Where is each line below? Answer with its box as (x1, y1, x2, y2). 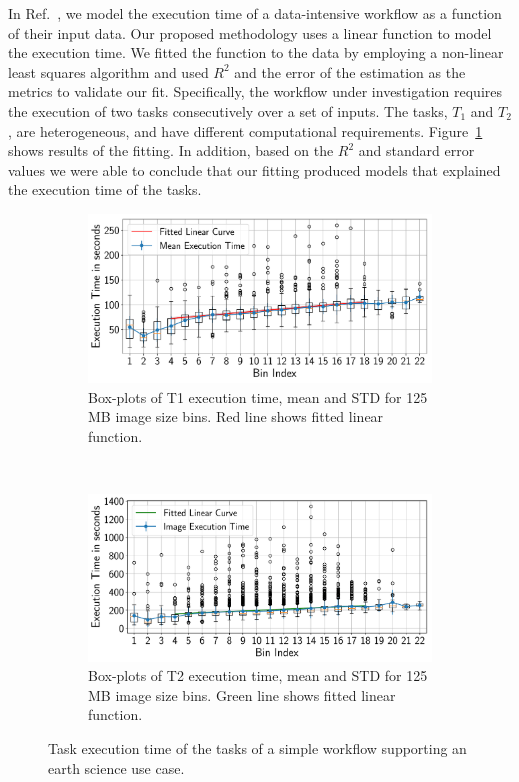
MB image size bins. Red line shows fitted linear (88, 406, 384, 427)
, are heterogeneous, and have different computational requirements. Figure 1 (8, 120, 483, 141)
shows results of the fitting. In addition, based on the (8, 140, 334, 161)
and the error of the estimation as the (234, 61, 466, 82)
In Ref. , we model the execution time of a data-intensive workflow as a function (8, 3, 502, 23)
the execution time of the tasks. (8, 179, 202, 200)
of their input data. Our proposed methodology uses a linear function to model (8, 22, 492, 43)
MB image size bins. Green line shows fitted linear (88, 684, 396, 705)
